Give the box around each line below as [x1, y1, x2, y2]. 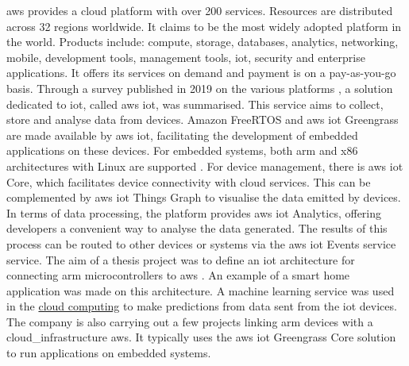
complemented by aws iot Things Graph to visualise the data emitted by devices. [6, 189, 401, 206]
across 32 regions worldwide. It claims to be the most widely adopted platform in [6, 17, 402, 34]
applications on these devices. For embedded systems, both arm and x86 [6, 142, 358, 159]
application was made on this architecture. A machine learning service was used [6, 282, 395, 299]
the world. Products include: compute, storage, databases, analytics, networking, [6, 33, 399, 50]
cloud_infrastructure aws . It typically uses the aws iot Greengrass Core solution [6, 329, 396, 345]
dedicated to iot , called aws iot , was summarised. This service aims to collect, [6, 95, 384, 112]
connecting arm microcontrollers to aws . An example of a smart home [6, 267, 350, 283]
